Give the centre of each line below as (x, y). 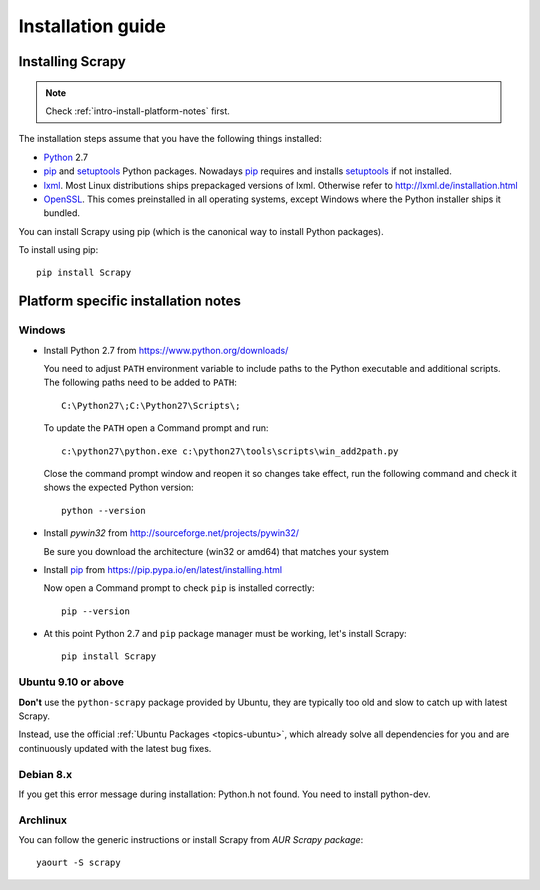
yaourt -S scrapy (78, 863)
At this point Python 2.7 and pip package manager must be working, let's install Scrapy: (225, 634)
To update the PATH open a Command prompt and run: (156, 428)
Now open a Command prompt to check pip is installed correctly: (179, 588)
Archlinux (43, 820)
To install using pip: (58, 250)
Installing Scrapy (72, 61)
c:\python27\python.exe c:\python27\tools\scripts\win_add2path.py (230, 451)
